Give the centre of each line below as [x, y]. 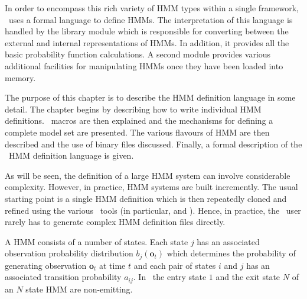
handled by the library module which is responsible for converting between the [147, 31]
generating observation [46, 265]
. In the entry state [170, 277]
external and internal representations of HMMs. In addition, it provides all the [147, 42]
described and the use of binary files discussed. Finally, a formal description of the [153, 144]
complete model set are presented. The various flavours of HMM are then [137, 132]
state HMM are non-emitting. [79, 289]
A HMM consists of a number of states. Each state [97, 241]
